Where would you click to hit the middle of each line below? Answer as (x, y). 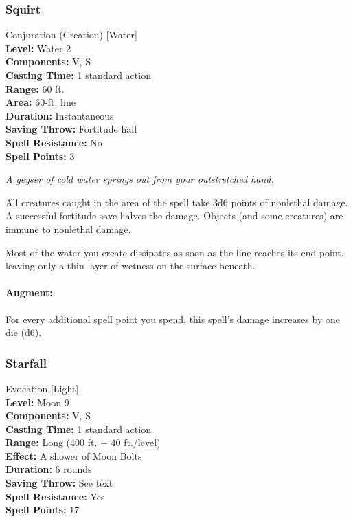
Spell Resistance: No (54, 142)
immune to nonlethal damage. (68, 229)
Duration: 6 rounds (49, 469)
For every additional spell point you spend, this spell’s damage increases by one (173, 319)
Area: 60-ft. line (41, 102)
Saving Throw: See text (59, 483)
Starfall (26, 363)
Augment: (29, 292)
